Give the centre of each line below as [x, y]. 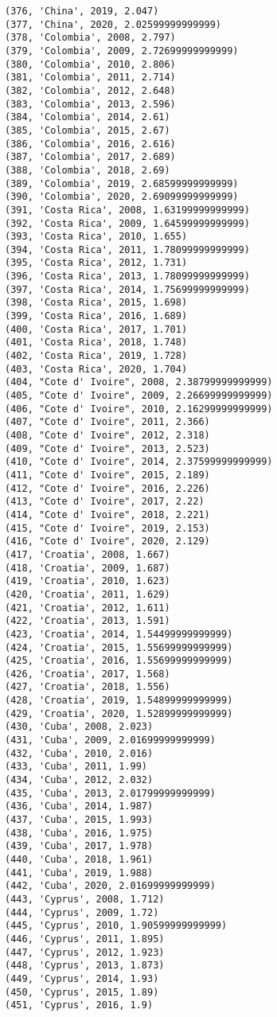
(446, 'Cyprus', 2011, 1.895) [85, 939]
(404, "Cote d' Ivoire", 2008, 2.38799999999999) [139, 382]
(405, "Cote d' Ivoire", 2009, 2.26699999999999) [139, 396]
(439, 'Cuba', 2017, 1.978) [79, 846]
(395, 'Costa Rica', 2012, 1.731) [96, 263]
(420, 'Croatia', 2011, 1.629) [88, 594]
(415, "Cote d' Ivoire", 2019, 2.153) [107, 528]
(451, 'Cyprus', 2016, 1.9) [79, 1005]
